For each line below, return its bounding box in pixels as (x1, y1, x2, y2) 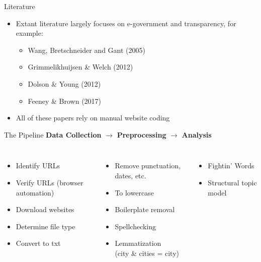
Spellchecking (115, 221, 156, 231)
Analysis (182, 129, 212, 140)
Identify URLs (16, 160, 60, 171)
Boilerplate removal (115, 204, 175, 215)
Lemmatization (115, 238, 161, 248)
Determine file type (16, 221, 75, 231)
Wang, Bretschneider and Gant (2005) (28, 44, 146, 55)
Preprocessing (117, 129, 166, 140)
